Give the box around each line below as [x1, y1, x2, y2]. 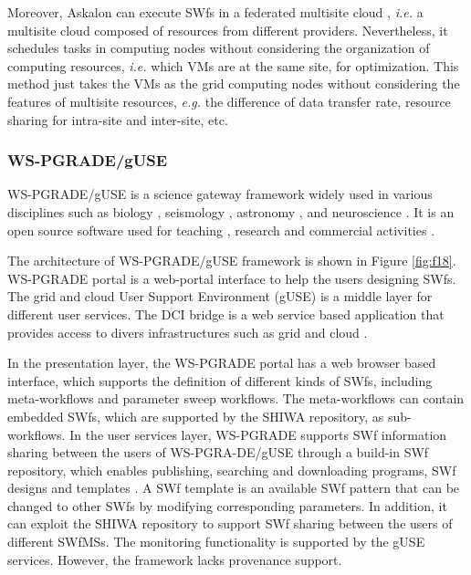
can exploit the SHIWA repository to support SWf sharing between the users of [7, 514, 453, 533]
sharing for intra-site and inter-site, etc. [7, 110, 228, 129]
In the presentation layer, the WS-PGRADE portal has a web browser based [7, 353, 436, 372]
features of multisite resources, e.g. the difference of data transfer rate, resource [7, 91, 451, 110]
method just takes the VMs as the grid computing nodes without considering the [7, 74, 460, 93]
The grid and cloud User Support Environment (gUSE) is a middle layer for [7, 287, 433, 306]
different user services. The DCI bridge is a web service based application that [7, 304, 445, 323]
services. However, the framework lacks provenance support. [7, 549, 342, 569]
